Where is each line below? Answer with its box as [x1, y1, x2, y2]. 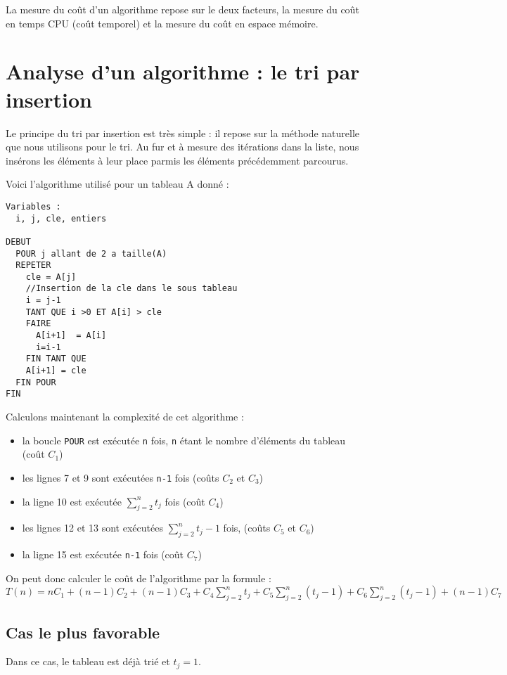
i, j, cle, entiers [15, 213, 107, 224]
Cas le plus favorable [6, 621, 160, 643]
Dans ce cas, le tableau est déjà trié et [6, 654, 170, 669]
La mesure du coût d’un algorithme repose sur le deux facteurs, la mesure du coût [6, 2, 359, 16]
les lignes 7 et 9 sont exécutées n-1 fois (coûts [22, 470, 219, 484]
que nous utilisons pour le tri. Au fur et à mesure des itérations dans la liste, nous [6, 139, 359, 154]
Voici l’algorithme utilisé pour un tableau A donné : [6, 176, 229, 191]
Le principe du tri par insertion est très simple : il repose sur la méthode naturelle [6, 125, 360, 140]
